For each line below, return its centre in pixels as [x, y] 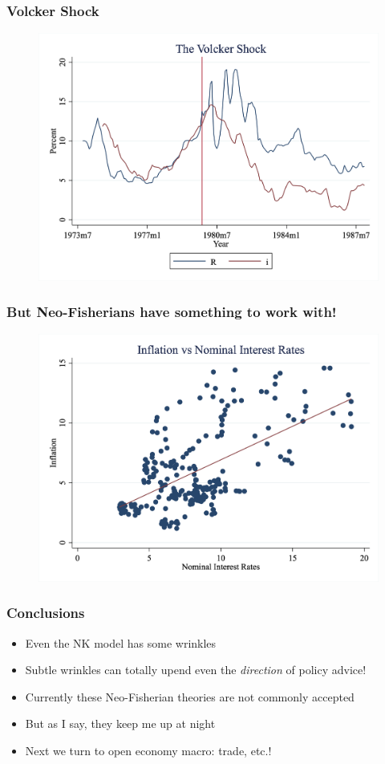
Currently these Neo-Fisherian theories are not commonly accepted [190, 696]
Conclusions [46, 613]
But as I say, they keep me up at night [120, 723]
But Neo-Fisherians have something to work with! [172, 312]
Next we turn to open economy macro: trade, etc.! [148, 750]
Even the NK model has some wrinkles [121, 642]
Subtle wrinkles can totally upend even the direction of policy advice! [196, 670]
